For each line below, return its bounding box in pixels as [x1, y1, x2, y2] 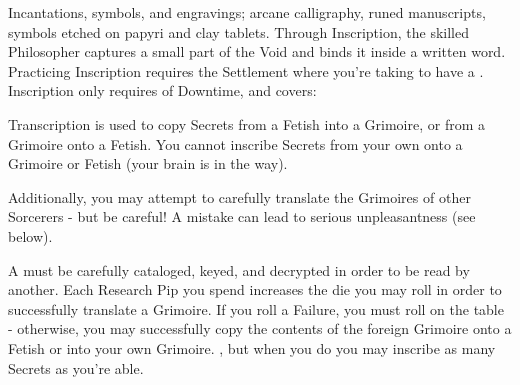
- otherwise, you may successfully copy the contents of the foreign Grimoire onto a [8, 318, 512, 339]
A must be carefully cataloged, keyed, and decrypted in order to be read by [8, 259, 470, 280]
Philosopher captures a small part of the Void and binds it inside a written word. [8, 41, 506, 62]
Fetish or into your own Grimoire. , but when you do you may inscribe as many [8, 337, 496, 358]
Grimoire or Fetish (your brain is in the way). [8, 153, 288, 174]
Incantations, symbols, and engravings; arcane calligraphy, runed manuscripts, [8, 2, 486, 22]
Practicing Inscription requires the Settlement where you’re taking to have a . [8, 60, 484, 81]
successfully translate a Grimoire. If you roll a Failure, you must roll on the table [8, 298, 504, 319]
